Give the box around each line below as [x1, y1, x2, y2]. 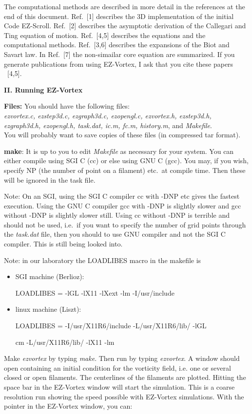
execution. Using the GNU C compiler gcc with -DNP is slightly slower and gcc [4, 200, 241, 210]
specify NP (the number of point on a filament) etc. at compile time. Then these [4, 165, 246, 175]
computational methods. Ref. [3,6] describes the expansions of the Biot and [4, 39, 230, 50]
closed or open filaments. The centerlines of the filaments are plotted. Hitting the [4, 372, 246, 382]
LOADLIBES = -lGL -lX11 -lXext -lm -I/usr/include [15, 287, 174, 298]
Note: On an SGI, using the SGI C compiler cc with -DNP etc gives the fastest [4, 191, 240, 201]
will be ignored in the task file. [4, 174, 96, 185]
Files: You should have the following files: [4, 101, 130, 111]
